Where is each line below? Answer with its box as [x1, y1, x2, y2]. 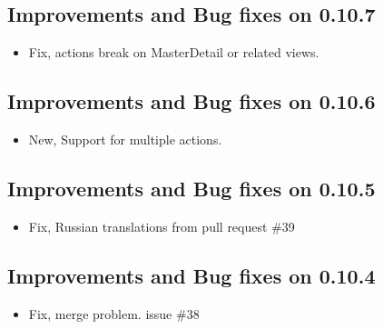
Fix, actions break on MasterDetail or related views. [28, 43, 319, 62]
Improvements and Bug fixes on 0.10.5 [7, 174, 376, 202]
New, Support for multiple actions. [28, 130, 222, 148]
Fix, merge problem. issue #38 [28, 304, 200, 323]
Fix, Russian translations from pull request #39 [28, 216, 295, 235]
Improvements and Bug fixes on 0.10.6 [7, 87, 376, 115]
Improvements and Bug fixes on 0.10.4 [7, 261, 376, 289]
